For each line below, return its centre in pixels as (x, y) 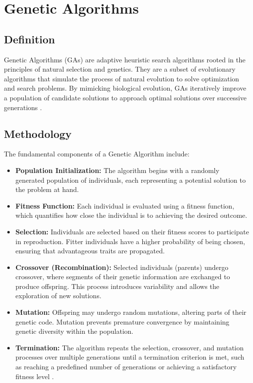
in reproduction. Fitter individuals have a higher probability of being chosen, (130, 241)
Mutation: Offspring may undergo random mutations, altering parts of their (131, 312)
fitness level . (35, 376)
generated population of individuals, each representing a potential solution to (130, 180)
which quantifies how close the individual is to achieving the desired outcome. (131, 215)
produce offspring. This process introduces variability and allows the (117, 286)
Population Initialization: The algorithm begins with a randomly (117, 170)
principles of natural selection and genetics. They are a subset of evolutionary (120, 69)
